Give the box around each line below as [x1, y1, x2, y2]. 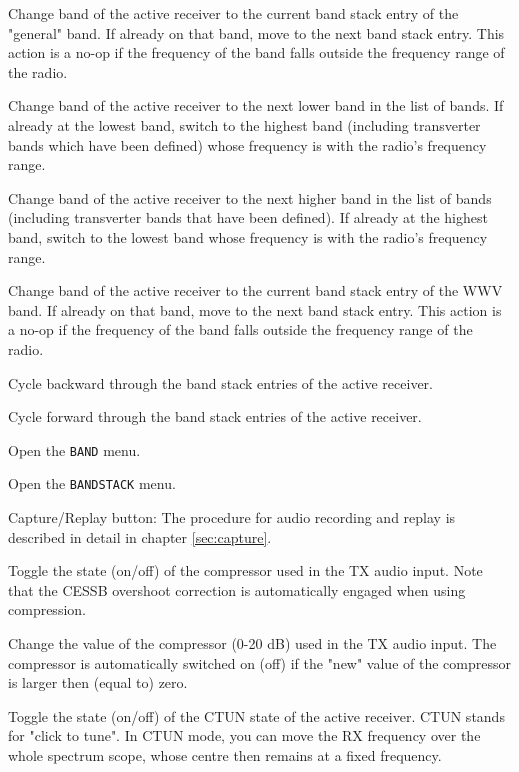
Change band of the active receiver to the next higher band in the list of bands [8, 187, 492, 208]
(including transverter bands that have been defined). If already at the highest [8, 207, 488, 228]
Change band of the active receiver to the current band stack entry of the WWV [8, 280, 503, 301]
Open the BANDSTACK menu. [8, 473, 176, 494]
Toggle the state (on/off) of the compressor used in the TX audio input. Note [8, 560, 483, 581]
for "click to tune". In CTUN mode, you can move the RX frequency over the [8, 725, 481, 746]
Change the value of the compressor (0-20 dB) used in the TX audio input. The [8, 632, 497, 653]
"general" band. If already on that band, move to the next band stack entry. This [8, 22, 505, 43]
